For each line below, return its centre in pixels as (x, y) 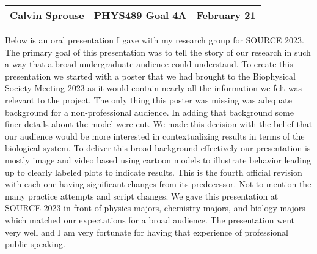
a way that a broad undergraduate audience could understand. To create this (149, 64)
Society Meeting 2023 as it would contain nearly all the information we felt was (153, 88)
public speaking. (35, 244)
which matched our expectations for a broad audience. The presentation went (150, 219)
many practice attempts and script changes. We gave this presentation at (142, 196)
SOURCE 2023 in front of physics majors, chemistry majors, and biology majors (155, 208)
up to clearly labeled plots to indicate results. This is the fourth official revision (154, 172)
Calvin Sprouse (47, 15)
